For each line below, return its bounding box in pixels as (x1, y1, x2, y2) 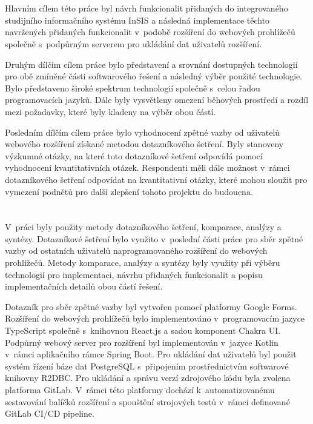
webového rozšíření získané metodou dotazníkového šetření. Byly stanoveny (5, 137, 284, 150)
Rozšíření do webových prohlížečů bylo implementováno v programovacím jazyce (5, 312, 305, 325)
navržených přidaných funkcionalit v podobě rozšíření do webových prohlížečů (5, 25, 295, 38)
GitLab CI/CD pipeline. (5, 407, 94, 420)
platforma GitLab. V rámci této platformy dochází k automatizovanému (5, 383, 275, 396)
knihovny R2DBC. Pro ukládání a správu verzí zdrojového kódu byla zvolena (5, 371, 291, 384)
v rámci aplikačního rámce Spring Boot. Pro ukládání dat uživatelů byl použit (5, 348, 297, 360)
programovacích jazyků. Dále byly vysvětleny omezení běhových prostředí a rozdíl (5, 93, 309, 106)
